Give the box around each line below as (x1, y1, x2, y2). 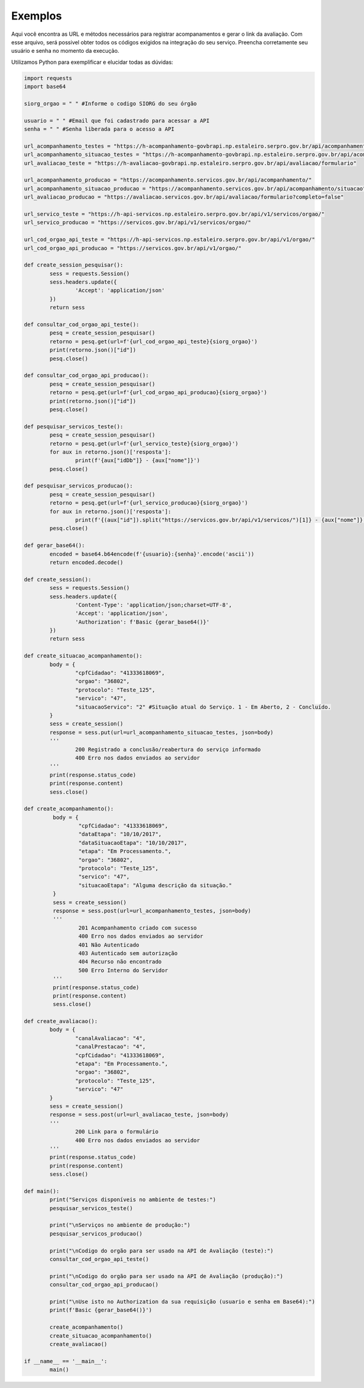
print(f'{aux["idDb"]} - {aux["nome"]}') (75, 457, 200, 464)
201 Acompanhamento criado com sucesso (78, 924, 197, 931)
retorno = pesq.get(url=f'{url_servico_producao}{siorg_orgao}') (49, 500, 248, 506)
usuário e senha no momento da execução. (11, 47, 120, 55)
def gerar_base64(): (24, 542, 85, 549)
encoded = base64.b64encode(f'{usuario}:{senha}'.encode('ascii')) (49, 550, 255, 557)
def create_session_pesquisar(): (24, 262, 124, 268)
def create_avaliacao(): (24, 1018, 98, 1025)
